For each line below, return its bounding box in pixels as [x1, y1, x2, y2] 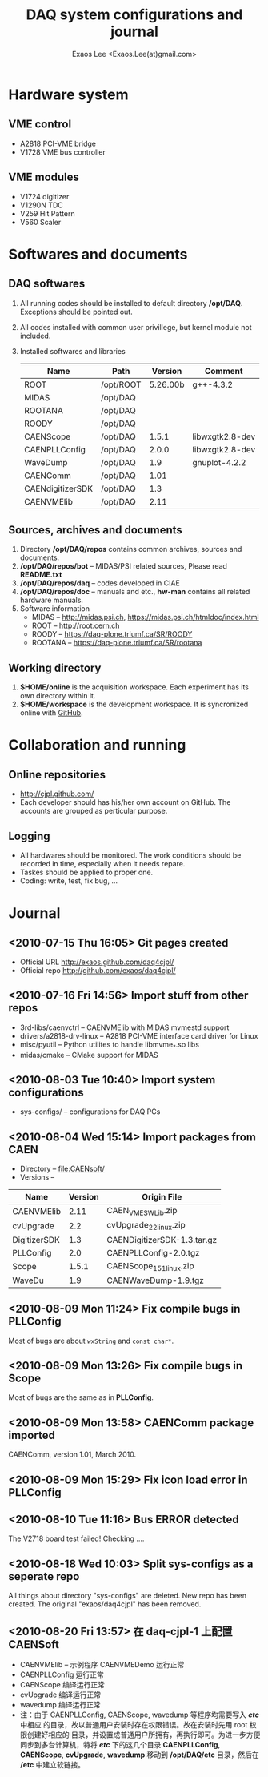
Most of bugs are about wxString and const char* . [8, 1336, 174, 1345]
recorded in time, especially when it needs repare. [19, 859, 186, 868]
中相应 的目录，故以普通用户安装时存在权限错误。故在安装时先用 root [19, 1720, 248, 1730]
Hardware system [8, 86, 129, 103]
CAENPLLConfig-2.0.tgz [106, 1247, 200, 1258]
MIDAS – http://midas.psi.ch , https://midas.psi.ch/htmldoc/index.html [31, 613, 259, 622]
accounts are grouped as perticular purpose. [19, 806, 168, 816]
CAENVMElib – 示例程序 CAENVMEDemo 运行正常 [19, 1660, 185, 1670]
